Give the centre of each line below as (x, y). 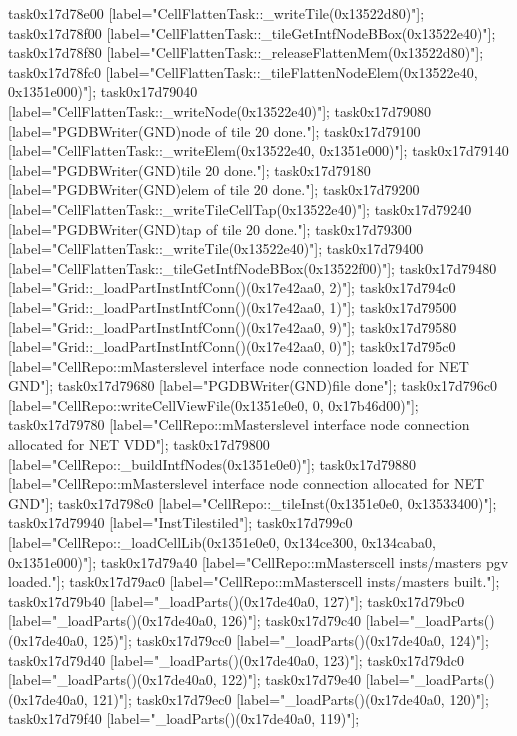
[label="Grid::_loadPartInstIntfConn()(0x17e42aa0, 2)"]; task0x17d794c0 (232, 287)
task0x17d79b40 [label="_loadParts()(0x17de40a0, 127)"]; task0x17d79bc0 (236, 600)
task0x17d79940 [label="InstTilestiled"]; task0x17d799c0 (180, 522)
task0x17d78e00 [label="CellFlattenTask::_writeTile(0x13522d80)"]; (216, 13)
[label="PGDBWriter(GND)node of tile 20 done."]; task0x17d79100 (214, 130)
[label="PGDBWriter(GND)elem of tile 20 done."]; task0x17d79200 (214, 189)
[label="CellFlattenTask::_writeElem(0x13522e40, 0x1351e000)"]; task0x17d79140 (258, 150)
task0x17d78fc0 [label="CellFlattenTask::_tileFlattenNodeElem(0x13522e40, (243, 71)
